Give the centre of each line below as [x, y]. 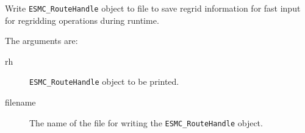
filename [20, 102]
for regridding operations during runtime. [82, 20]
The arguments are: [41, 41]
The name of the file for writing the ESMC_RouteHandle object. [146, 122]
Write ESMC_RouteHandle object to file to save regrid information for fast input [153, 8]
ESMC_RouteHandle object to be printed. [104, 81]
